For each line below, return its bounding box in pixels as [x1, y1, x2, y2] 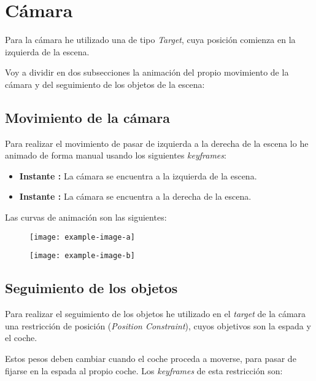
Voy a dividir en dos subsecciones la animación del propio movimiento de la [5, 66, 289, 79]
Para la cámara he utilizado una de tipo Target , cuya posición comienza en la [5, 33, 296, 46]
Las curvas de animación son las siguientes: [5, 211, 167, 224]
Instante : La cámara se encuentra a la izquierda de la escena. [19, 169, 257, 182]
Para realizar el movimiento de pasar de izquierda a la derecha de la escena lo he [5, 136, 309, 149]
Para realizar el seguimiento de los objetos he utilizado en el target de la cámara [5, 307, 306, 320]
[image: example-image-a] [29, 232, 135, 242]
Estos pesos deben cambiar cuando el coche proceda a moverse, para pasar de [5, 352, 296, 364]
